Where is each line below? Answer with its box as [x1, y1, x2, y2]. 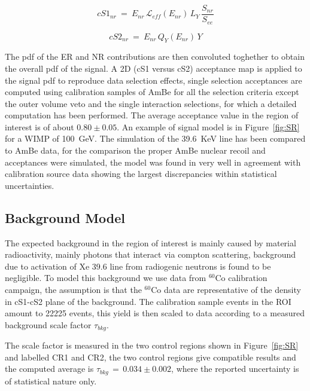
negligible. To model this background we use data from [5, 271, 206, 284]
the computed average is [5, 362, 94, 375]
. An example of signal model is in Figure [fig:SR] [117, 120, 300, 133]
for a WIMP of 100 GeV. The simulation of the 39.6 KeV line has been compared [5, 132, 306, 145]
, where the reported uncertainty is [171, 362, 299, 375]
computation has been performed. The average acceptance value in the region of [5, 109, 299, 121]
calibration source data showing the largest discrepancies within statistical [5, 167, 277, 180]
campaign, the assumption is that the [5, 283, 142, 296]
